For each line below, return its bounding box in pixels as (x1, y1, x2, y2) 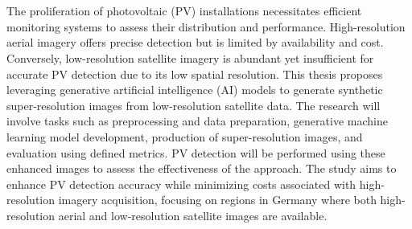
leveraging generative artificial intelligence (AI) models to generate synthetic (6, 81, 383, 98)
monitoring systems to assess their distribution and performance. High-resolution (6, 18, 406, 35)
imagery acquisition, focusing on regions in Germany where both (58, 191, 377, 208)
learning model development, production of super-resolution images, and (6, 128, 363, 145)
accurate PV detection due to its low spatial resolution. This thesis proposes (6, 65, 383, 82)
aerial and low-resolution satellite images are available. (58, 207, 328, 223)
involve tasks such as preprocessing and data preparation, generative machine (6, 112, 388, 129)
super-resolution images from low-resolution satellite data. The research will (6, 96, 381, 113)
